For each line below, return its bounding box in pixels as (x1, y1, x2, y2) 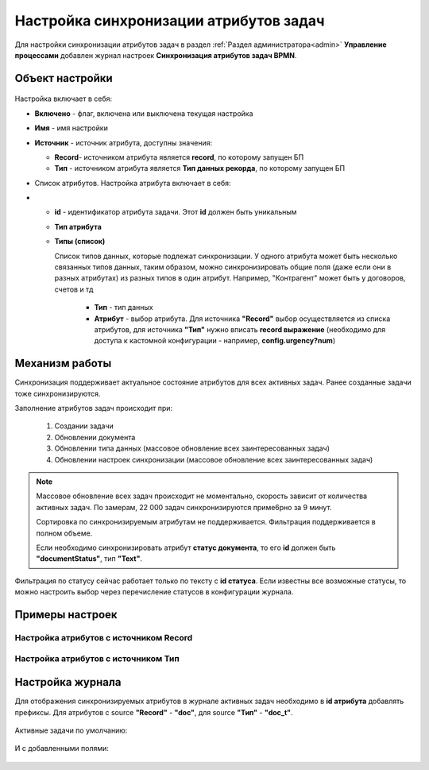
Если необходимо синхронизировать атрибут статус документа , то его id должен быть (36, 543, 336, 552)
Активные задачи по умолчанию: (14, 726, 128, 735)
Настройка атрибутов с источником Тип (14, 653, 180, 664)
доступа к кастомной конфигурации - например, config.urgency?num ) (94, 336, 336, 346)
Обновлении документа (54, 432, 136, 442)
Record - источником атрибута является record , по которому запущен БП (54, 152, 304, 162)
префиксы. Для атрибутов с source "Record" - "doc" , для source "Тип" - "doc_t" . (14, 707, 293, 717)
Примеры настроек (14, 608, 118, 621)
